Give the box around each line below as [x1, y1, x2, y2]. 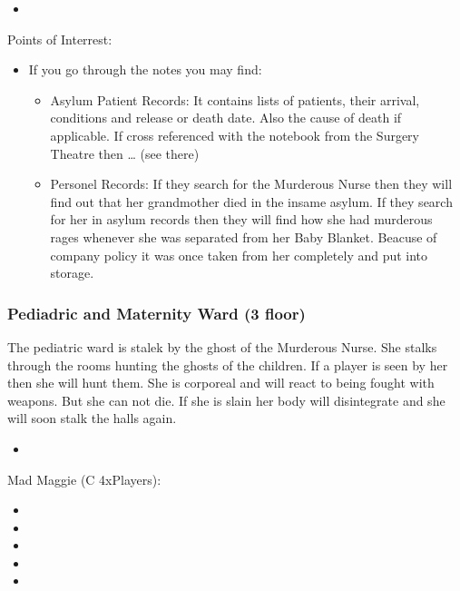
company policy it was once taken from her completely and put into [50, 245, 428, 264]
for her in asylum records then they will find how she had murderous [50, 210, 433, 229]
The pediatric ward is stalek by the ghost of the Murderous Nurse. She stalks [7, 337, 437, 356]
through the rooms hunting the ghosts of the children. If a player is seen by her [7, 355, 448, 374]
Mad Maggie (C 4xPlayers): [7, 469, 161, 488]
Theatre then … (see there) [50, 143, 200, 163]
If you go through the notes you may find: [28, 60, 262, 79]
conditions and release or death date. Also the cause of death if [50, 108, 402, 127]
